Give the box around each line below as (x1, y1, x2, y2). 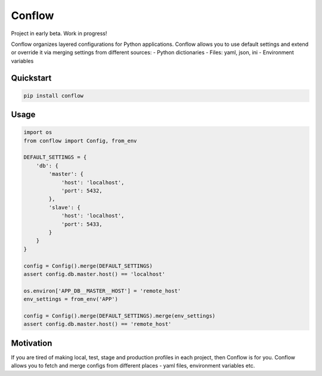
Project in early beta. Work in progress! (11, 30, 107, 37)
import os (23, 129, 52, 136)
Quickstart (11, 73, 52, 83)
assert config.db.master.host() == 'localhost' (23, 271, 165, 277)
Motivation (11, 338, 52, 348)
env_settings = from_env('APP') (23, 296, 119, 303)
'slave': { (48, 204, 80, 211)
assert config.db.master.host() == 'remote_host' (23, 321, 172, 328)
